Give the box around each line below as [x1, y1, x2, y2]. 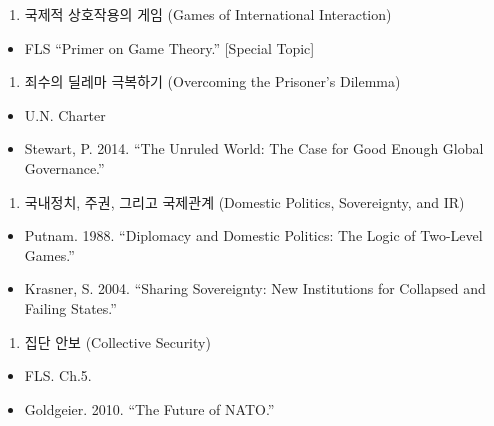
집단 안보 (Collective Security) [24, 331, 211, 352]
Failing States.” [24, 297, 117, 318]
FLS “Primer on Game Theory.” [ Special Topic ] [24, 37, 315, 58]
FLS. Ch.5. [24, 365, 92, 386]
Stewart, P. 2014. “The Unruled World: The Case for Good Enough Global [24, 138, 484, 159]
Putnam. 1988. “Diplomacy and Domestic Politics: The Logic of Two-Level [24, 225, 483, 246]
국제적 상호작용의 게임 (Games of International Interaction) [24, 4, 392, 24]
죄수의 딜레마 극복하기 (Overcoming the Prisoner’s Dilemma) [24, 71, 401, 92]
